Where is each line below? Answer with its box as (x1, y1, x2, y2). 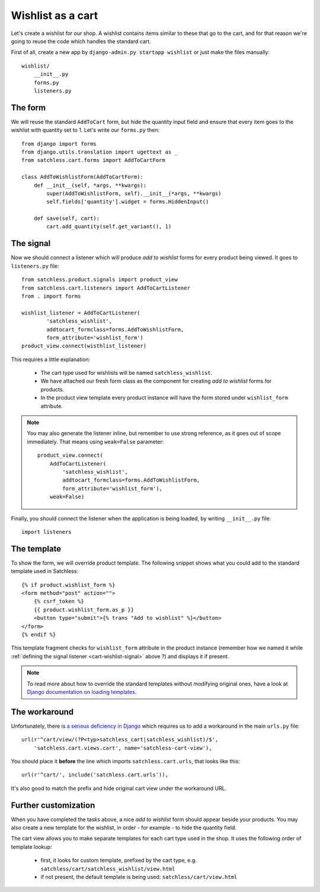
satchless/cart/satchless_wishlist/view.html (40, 865, 175, 872)
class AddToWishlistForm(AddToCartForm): (21, 174, 143, 180)
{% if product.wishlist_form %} (21, 581, 116, 588)
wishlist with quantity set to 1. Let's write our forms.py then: (11, 126, 160, 133)
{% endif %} (21, 631, 56, 638)
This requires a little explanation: (11, 356, 91, 363)
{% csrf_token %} (33, 598, 84, 605)
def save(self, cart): (33, 215, 100, 222)
